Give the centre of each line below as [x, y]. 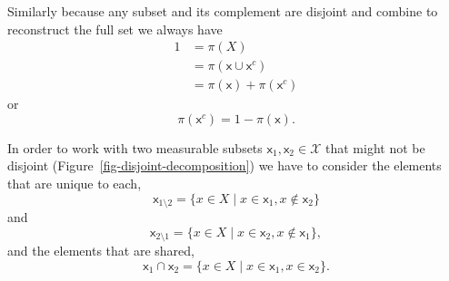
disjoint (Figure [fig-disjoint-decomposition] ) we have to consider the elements [224, 165]
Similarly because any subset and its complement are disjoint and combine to [223, 11]
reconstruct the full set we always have [115, 29]
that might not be [375, 147]
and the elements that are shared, [101, 251]
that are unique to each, [75, 184]
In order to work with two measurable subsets [135, 147]
